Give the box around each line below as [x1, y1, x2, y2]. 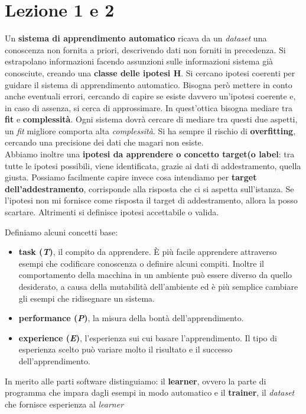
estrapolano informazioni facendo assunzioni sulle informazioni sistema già [5, 55, 274, 67]
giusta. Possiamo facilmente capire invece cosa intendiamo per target [5, 171, 257, 183]
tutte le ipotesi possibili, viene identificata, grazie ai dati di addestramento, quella [5, 159, 301, 172]
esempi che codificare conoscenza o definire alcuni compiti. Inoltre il [18, 257, 264, 269]
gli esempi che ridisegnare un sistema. [18, 292, 155, 304]
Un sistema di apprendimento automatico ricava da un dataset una [5, 32, 267, 44]
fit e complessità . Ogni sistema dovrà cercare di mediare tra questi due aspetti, [5, 113, 298, 125]
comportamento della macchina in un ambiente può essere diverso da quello [18, 269, 292, 281]
